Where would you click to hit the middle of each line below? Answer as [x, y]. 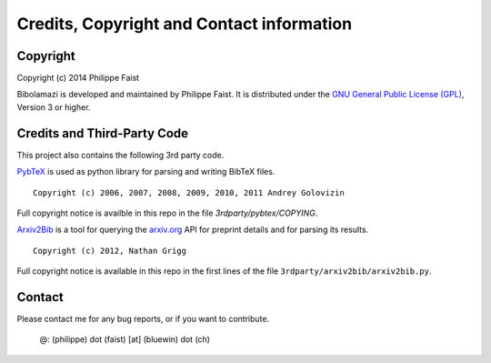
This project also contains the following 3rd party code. [120, 155]
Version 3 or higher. [54, 107]
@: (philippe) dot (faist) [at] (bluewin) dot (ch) [125, 339]
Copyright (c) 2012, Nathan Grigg [110, 251]
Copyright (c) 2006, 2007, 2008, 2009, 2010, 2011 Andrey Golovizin [189, 192]
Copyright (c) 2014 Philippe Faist [78, 78]
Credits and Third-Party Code [103, 133]
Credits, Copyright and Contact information [185, 24]
